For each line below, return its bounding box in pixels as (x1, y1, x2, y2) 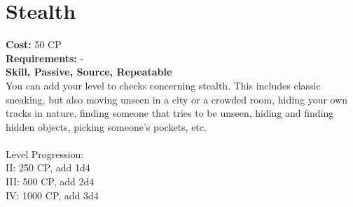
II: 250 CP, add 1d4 (6, 160, 90, 175)
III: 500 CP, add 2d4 (6, 174, 95, 189)
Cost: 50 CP (6, 37, 62, 52)
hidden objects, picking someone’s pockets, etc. (6, 119, 207, 134)
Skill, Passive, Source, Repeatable (6, 64, 172, 79)
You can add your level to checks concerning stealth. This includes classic (6, 78, 321, 92)
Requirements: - (6, 50, 84, 65)
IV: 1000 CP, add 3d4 (6, 187, 99, 202)
